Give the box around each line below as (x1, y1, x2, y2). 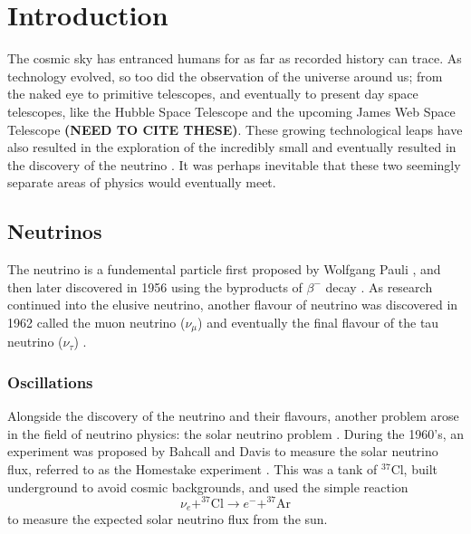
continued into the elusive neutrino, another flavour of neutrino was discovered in (7, 295, 458, 314)
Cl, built (390, 459, 437, 478)
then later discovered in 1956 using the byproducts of (7, 277, 303, 296)
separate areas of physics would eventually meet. (7, 173, 276, 192)
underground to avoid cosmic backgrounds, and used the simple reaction (7, 477, 409, 496)
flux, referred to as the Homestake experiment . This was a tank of (7, 459, 378, 478)
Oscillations (7, 370, 93, 393)
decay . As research (325, 277, 433, 296)
